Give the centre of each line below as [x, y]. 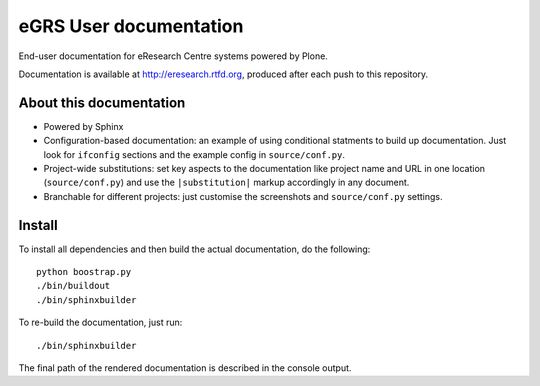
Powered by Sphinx [83, 126]
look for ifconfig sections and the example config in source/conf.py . [194, 154]
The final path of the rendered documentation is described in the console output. [185, 368]
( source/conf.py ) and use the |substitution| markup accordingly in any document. [226, 182]
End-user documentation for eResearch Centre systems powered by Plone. [173, 56]
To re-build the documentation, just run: [100, 322]
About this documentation [102, 102]
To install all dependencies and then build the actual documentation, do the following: [194, 249]
